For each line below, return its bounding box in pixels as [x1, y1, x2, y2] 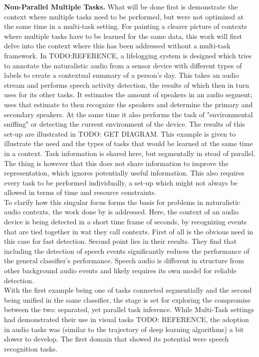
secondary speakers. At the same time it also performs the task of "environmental [4, 109, 253, 119]
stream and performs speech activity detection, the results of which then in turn [4, 79, 249, 90]
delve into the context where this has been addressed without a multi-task [4, 40, 231, 51]
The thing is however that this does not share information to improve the [4, 158, 229, 168]
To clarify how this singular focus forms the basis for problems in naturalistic [4, 196, 240, 207]
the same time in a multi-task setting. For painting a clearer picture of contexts [4, 21, 247, 31]
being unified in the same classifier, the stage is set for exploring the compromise [4, 294, 251, 305]
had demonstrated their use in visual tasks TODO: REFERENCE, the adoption [4, 314, 249, 324]
